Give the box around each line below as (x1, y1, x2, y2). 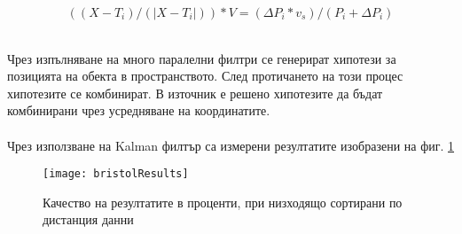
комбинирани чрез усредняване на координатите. (7, 101, 270, 120)
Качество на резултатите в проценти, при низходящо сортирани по (43, 192, 403, 211)
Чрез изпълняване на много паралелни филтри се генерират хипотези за (7, 49, 396, 67)
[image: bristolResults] (43, 168, 189, 181)
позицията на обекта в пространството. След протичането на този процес (7, 66, 403, 85)
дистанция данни (43, 210, 134, 229)
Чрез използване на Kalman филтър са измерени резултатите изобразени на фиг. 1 (7, 136, 455, 154)
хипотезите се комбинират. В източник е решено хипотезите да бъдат (7, 83, 383, 102)
